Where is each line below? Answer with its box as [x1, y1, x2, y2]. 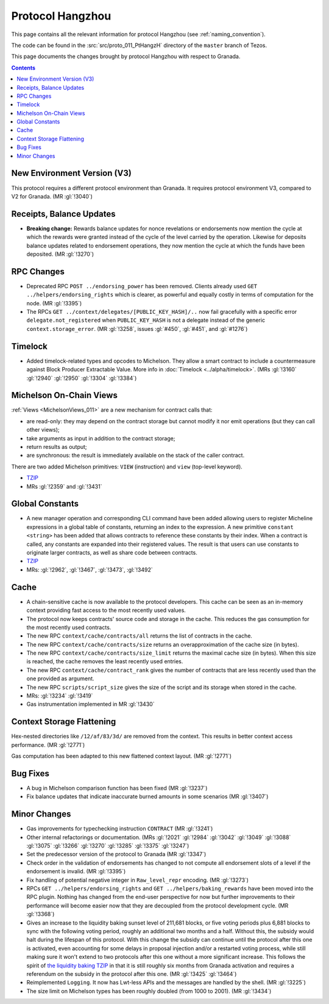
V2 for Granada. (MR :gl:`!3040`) [11, 192, 93, 200]
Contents [11, 64, 36, 71]
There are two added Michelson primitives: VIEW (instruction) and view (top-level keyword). [11, 463, 243, 470]
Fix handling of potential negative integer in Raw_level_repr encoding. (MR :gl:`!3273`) [26, 876, 249, 884]
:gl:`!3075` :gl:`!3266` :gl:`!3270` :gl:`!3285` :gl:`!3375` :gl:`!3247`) [26, 842, 189, 849]
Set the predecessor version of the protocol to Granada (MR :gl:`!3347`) [26, 851, 207, 858]
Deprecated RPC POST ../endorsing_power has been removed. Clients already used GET [26, 282, 258, 289]
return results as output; [26, 443, 88, 451]
